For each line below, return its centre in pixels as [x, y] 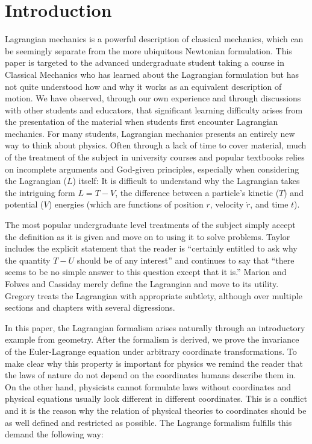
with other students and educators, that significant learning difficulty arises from [154, 109]
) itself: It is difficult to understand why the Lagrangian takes [186, 181]
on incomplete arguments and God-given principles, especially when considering [152, 169]
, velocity [227, 204]
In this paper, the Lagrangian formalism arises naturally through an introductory [155, 327]
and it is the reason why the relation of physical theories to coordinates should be [156, 410]
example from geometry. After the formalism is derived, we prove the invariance [152, 339]
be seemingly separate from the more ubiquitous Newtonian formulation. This [148, 50]
